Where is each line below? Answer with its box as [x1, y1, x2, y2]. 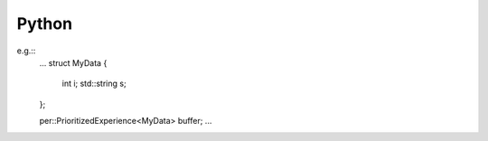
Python [16, 14, 72, 33]
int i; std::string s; [61, 78, 127, 89]
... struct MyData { [39, 57, 108, 68]
